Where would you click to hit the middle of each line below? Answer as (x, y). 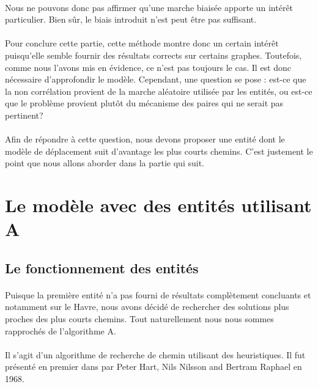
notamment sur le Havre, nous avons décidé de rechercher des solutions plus (147, 307)
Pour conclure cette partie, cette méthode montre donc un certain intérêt (142, 43)
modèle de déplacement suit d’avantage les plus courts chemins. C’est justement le (159, 151)
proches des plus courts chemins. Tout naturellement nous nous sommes (139, 319)
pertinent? (24, 115)
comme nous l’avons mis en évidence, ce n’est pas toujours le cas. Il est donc (148, 67)
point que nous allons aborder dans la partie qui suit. (105, 163)
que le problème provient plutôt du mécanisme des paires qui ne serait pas (144, 103)
